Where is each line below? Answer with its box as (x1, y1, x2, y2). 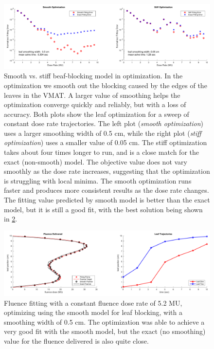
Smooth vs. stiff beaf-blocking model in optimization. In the (4, 71, 183, 81)
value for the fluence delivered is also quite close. (4, 335, 149, 346)
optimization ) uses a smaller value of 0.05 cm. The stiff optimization (4, 137, 207, 147)
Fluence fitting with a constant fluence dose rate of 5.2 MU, (4, 297, 182, 308)
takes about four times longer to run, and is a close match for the (4, 147, 199, 157)
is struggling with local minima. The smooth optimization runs (4, 175, 192, 185)
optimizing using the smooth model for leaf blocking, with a (4, 307, 182, 317)
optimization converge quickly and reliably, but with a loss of (4, 99, 186, 110)
